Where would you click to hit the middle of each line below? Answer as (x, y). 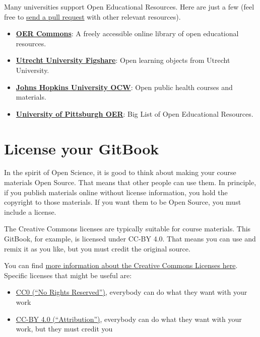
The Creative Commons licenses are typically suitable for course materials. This (127, 229)
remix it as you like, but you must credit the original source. (97, 248)
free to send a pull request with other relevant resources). (92, 16)
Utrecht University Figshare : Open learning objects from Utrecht (123, 60)
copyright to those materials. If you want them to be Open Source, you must (123, 202)
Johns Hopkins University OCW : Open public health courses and (124, 87)
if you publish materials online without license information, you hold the (116, 192)
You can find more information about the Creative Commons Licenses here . (121, 265)
